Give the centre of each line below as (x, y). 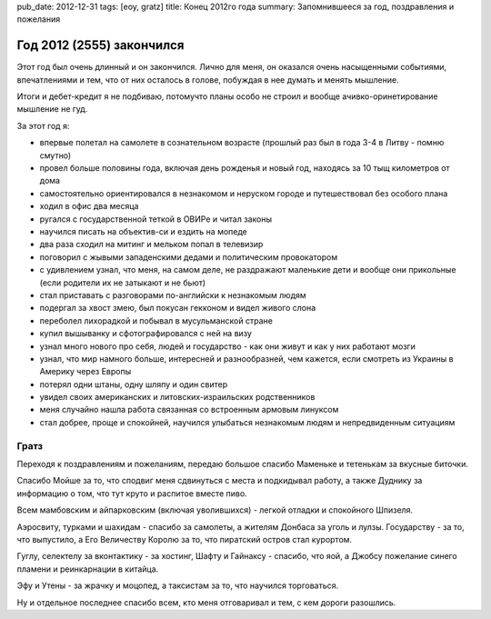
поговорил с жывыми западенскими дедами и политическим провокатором (189, 257)
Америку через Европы (85, 372)
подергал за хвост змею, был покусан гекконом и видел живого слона (178, 308)
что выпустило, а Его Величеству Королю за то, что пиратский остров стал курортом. (185, 539)
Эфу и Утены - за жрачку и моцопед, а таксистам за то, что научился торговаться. (178, 585)
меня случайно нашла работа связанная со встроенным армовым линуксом (189, 410)
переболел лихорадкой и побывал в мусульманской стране (156, 320)
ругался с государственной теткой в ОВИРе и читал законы (156, 219)
